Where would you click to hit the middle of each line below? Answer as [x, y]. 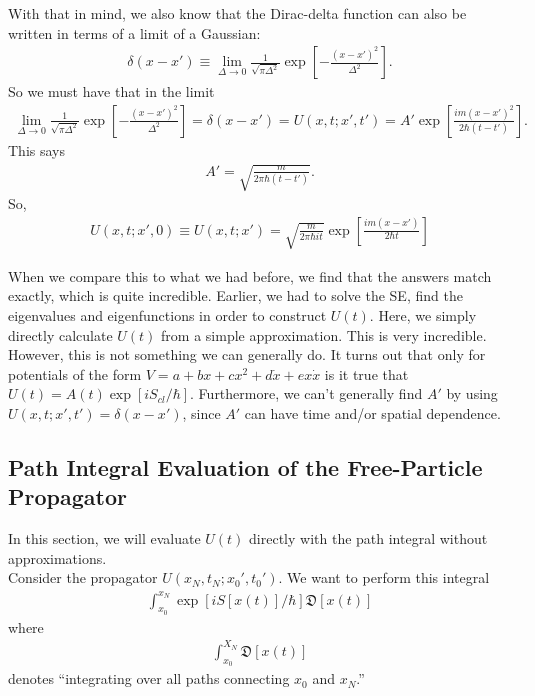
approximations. [57, 557]
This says [36, 149]
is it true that [366, 373]
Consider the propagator [83, 577]
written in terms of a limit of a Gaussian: [134, 32]
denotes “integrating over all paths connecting [149, 678]
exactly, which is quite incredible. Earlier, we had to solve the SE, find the [235, 295]
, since [201, 413]
